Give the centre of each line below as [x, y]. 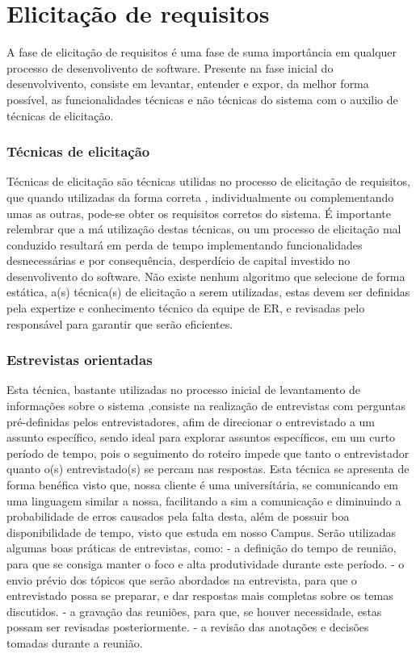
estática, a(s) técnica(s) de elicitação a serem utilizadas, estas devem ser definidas [208, 292]
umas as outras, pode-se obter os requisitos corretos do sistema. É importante [199, 213]
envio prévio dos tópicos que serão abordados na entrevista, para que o [182, 579]
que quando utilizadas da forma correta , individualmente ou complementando [200, 197]
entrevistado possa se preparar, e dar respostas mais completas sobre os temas [200, 595]
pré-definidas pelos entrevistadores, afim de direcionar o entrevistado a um [191, 421]
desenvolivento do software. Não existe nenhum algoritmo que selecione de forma [206, 276]
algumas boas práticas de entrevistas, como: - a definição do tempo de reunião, [202, 548]
